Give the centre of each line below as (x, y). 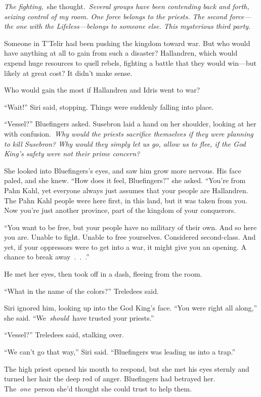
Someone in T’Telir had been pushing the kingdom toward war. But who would (127, 43)
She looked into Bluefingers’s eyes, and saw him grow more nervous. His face (123, 170)
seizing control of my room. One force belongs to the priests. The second (116, 16)
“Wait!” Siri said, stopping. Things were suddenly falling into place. (109, 106)
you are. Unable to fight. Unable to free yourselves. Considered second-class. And (130, 237)
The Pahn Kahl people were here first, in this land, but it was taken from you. (126, 200)
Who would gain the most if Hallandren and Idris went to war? (102, 90)
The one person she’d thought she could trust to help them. (98, 388)
